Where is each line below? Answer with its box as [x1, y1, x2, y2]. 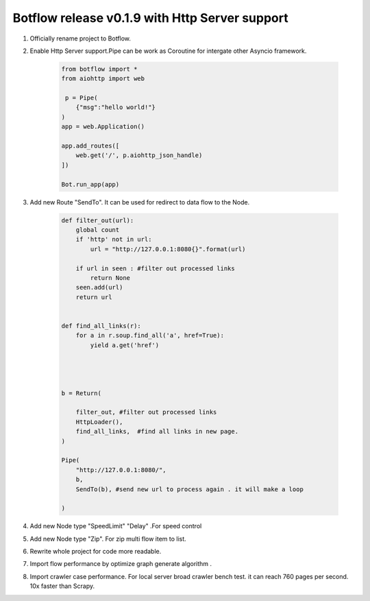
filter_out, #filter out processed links [75, 408, 217, 416]
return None [90, 274, 130, 281]
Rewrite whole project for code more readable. [29, 547, 162, 556]
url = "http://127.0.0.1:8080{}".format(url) [90, 245, 246, 253]
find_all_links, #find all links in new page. [75, 427, 239, 436]
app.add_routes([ [61, 142, 120, 150]
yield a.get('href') [90, 341, 160, 349]
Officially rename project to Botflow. [29, 34, 132, 43]
